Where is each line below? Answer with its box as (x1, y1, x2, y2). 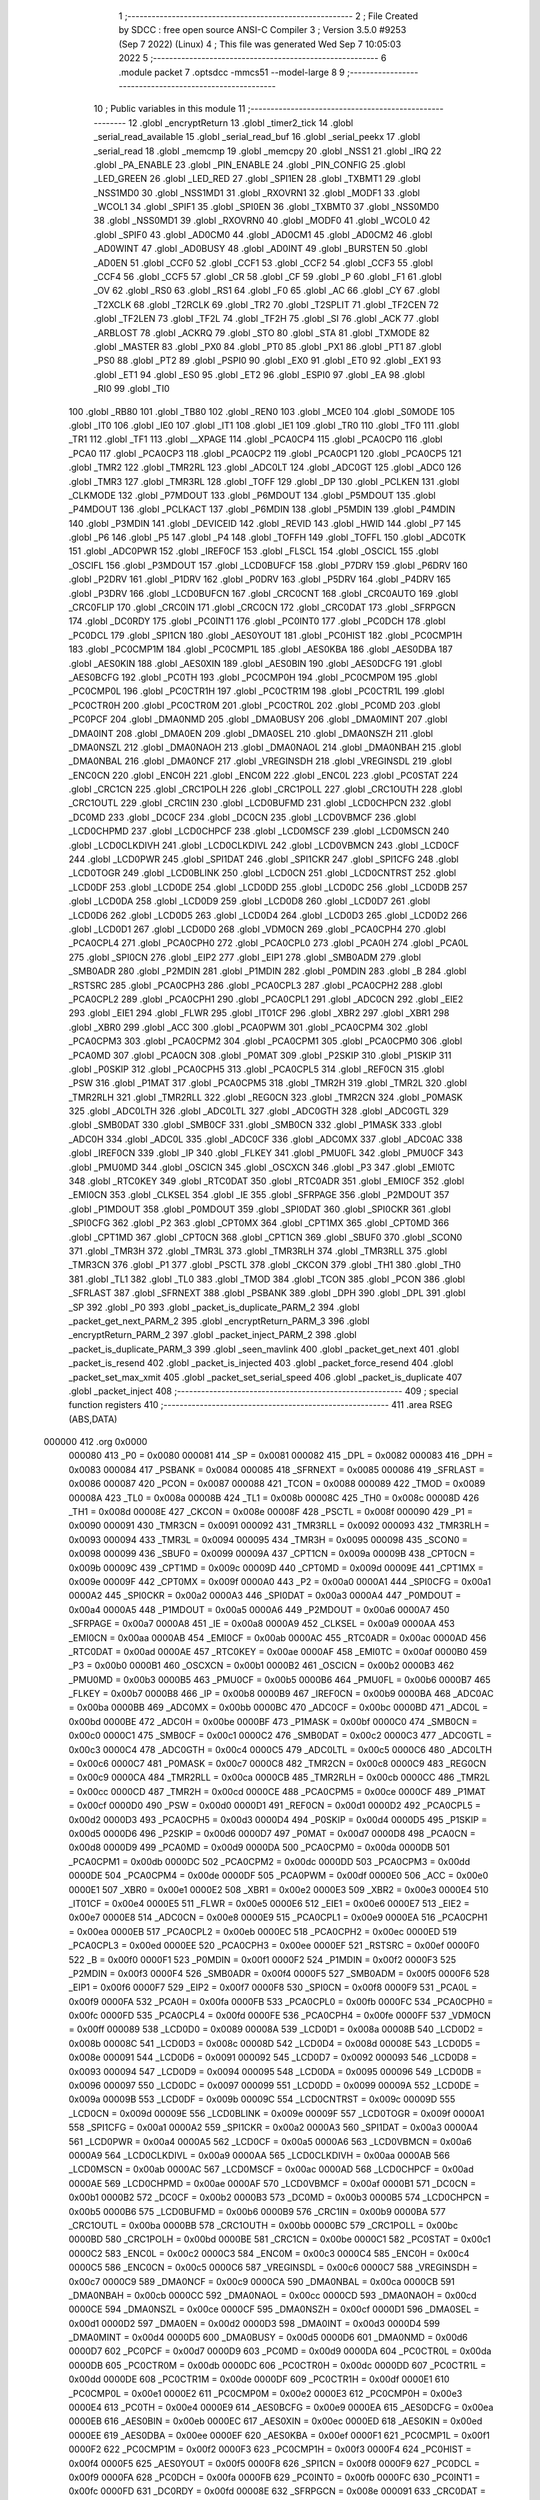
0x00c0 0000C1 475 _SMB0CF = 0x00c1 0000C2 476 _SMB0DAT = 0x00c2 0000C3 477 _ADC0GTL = (68, 1730, 493, 1742)
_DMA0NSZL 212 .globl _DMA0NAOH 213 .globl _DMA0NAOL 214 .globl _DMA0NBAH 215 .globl (68, 741, 462, 753)
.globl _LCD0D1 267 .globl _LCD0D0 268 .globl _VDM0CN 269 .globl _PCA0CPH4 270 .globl (68, 923, 447, 935)
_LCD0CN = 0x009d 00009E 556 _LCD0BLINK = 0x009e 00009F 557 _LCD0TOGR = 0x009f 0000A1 (68, 2107, 485, 2119)
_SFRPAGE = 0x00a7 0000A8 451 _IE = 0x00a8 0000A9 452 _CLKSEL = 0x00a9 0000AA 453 (68, 1618, 455, 1630)
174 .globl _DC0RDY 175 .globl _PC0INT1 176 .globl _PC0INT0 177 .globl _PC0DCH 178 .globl (68, 615, 446, 627)
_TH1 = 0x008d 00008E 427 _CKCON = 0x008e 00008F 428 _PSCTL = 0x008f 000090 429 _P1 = (68, 1506, 474, 1518)
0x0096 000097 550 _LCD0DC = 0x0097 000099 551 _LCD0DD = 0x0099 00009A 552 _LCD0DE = (68, 2080, 480, 2092)
